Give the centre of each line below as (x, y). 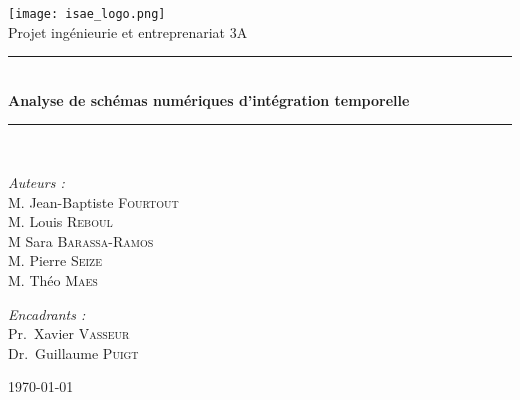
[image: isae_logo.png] (87, 14)
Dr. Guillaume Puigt (73, 352)
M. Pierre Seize (55, 260)
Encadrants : (47, 313)
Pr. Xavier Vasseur (69, 333)
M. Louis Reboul (60, 221)
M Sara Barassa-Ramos (81, 240)
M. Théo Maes (53, 280)
